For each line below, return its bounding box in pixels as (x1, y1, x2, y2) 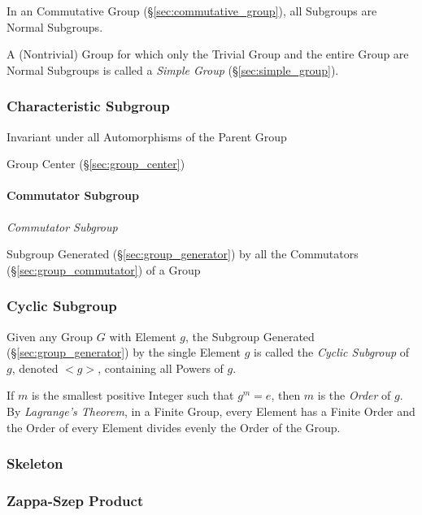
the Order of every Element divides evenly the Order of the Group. (7, 418, 341, 435)
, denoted (11, 359, 59, 376)
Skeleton (7, 453, 63, 474)
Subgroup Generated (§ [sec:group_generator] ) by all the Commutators (7, 245, 359, 262)
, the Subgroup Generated (185, 327, 315, 344)
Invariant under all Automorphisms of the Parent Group (7, 128, 287, 145)
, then (271, 387, 301, 404)
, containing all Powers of (98, 359, 224, 376)
